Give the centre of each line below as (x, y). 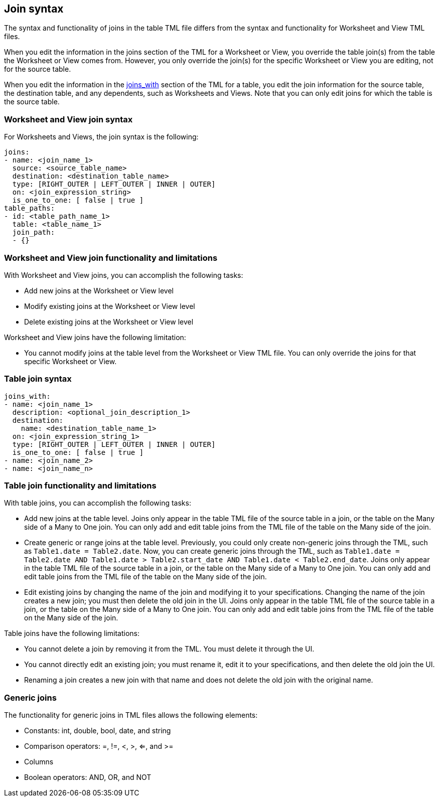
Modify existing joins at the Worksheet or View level (110, 306)
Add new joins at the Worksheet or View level (99, 290)
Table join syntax (38, 379)
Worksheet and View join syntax (68, 119)
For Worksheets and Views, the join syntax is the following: (101, 137)
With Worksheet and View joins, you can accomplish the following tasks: (124, 275)
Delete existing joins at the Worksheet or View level (109, 322)
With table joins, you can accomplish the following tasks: (98, 503)
